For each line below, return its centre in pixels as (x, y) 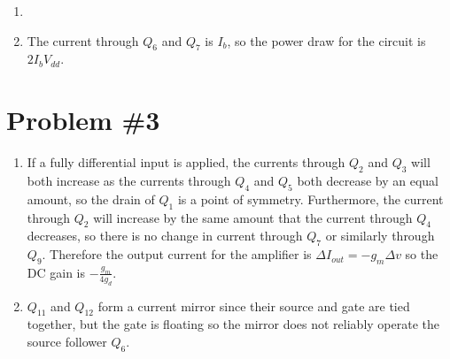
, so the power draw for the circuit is (326, 40)
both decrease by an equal (368, 180)
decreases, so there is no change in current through (165, 236)
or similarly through (380, 236)
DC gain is (56, 272)
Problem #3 (83, 120)
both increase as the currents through (129, 180)
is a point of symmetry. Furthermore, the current (310, 199)
